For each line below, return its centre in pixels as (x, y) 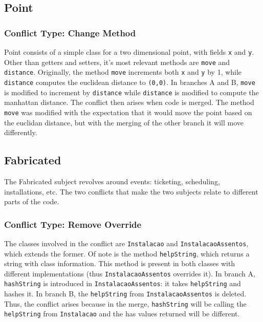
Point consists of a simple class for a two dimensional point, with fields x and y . (129, 52)
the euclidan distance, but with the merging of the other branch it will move (124, 122)
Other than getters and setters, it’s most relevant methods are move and (117, 62)
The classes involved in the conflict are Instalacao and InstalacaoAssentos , (126, 243)
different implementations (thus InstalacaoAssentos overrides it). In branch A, (130, 273)
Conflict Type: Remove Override (73, 224)
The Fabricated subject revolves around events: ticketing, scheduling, (112, 181)
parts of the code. (32, 201)
